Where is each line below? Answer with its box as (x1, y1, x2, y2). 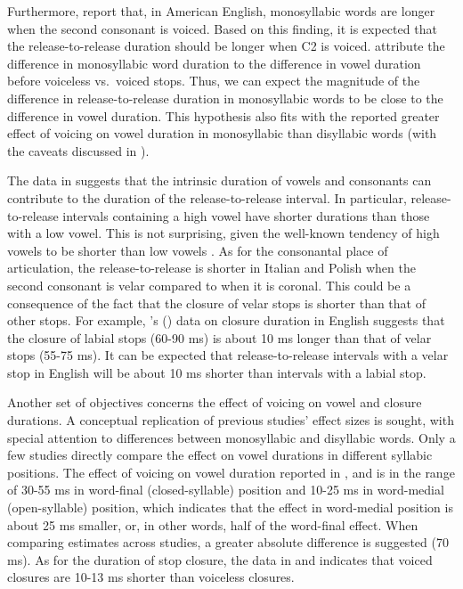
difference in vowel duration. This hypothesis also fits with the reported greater (7, 106, 440, 125)
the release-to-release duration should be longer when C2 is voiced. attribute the (7, 37, 445, 55)
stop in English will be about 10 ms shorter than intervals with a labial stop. (7, 363, 426, 381)
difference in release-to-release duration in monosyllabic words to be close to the (7, 88, 443, 107)
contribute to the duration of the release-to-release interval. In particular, (7, 188, 407, 207)
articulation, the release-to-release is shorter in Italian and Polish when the (7, 258, 416, 277)
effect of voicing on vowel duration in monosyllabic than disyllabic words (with (7, 124, 437, 143)
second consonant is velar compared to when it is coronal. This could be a (7, 275, 411, 294)
